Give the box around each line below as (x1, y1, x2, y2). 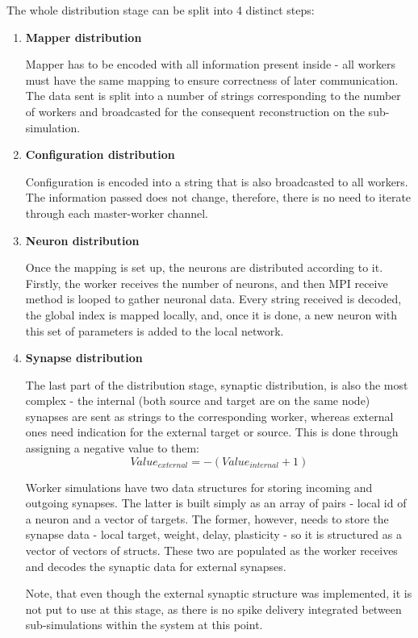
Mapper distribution (25, 28, 142, 45)
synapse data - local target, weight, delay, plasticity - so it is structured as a (25, 526, 402, 543)
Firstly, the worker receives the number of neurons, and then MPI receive (25, 274, 388, 291)
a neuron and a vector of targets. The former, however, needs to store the (25, 510, 389, 527)
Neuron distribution (25, 231, 140, 248)
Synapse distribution (25, 349, 143, 366)
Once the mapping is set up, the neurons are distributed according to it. (25, 259, 383, 276)
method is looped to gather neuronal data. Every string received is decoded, (25, 290, 402, 307)
